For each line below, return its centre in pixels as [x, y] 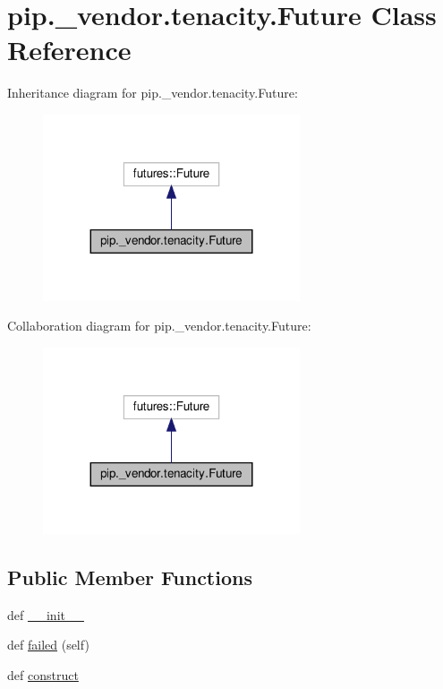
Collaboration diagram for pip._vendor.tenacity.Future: [159, 326]
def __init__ [46, 614]
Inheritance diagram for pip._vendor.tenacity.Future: [153, 93]
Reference [69, 50]
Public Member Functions [130, 577]
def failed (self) [48, 645]
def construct [43, 674]
